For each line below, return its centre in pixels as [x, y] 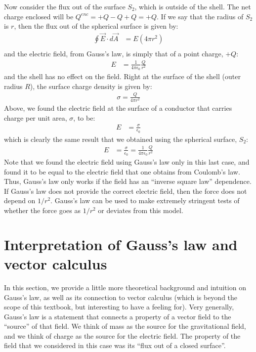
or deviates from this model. [141, 210]
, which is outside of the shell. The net [193, 6]
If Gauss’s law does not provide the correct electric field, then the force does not [126, 191]
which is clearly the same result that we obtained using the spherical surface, [121, 139]
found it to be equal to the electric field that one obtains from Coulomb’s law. [122, 171]
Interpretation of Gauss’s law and [121, 244]
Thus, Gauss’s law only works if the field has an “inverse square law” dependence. [128, 181]
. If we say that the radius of [200, 16]
